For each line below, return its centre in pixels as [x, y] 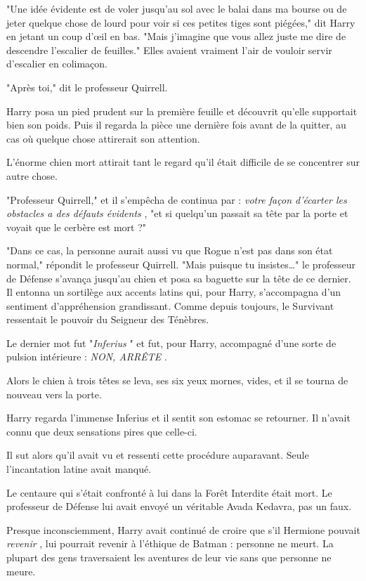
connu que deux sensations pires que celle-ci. [102, 431]
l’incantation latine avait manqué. [79, 469]
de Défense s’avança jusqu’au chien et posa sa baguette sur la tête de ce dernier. [179, 278]
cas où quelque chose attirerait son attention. [103, 138]
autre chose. [32, 175]
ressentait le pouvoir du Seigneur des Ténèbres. [108, 319]
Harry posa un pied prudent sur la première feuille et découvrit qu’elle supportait [182, 111]
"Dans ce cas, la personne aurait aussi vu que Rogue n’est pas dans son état [170, 250]
